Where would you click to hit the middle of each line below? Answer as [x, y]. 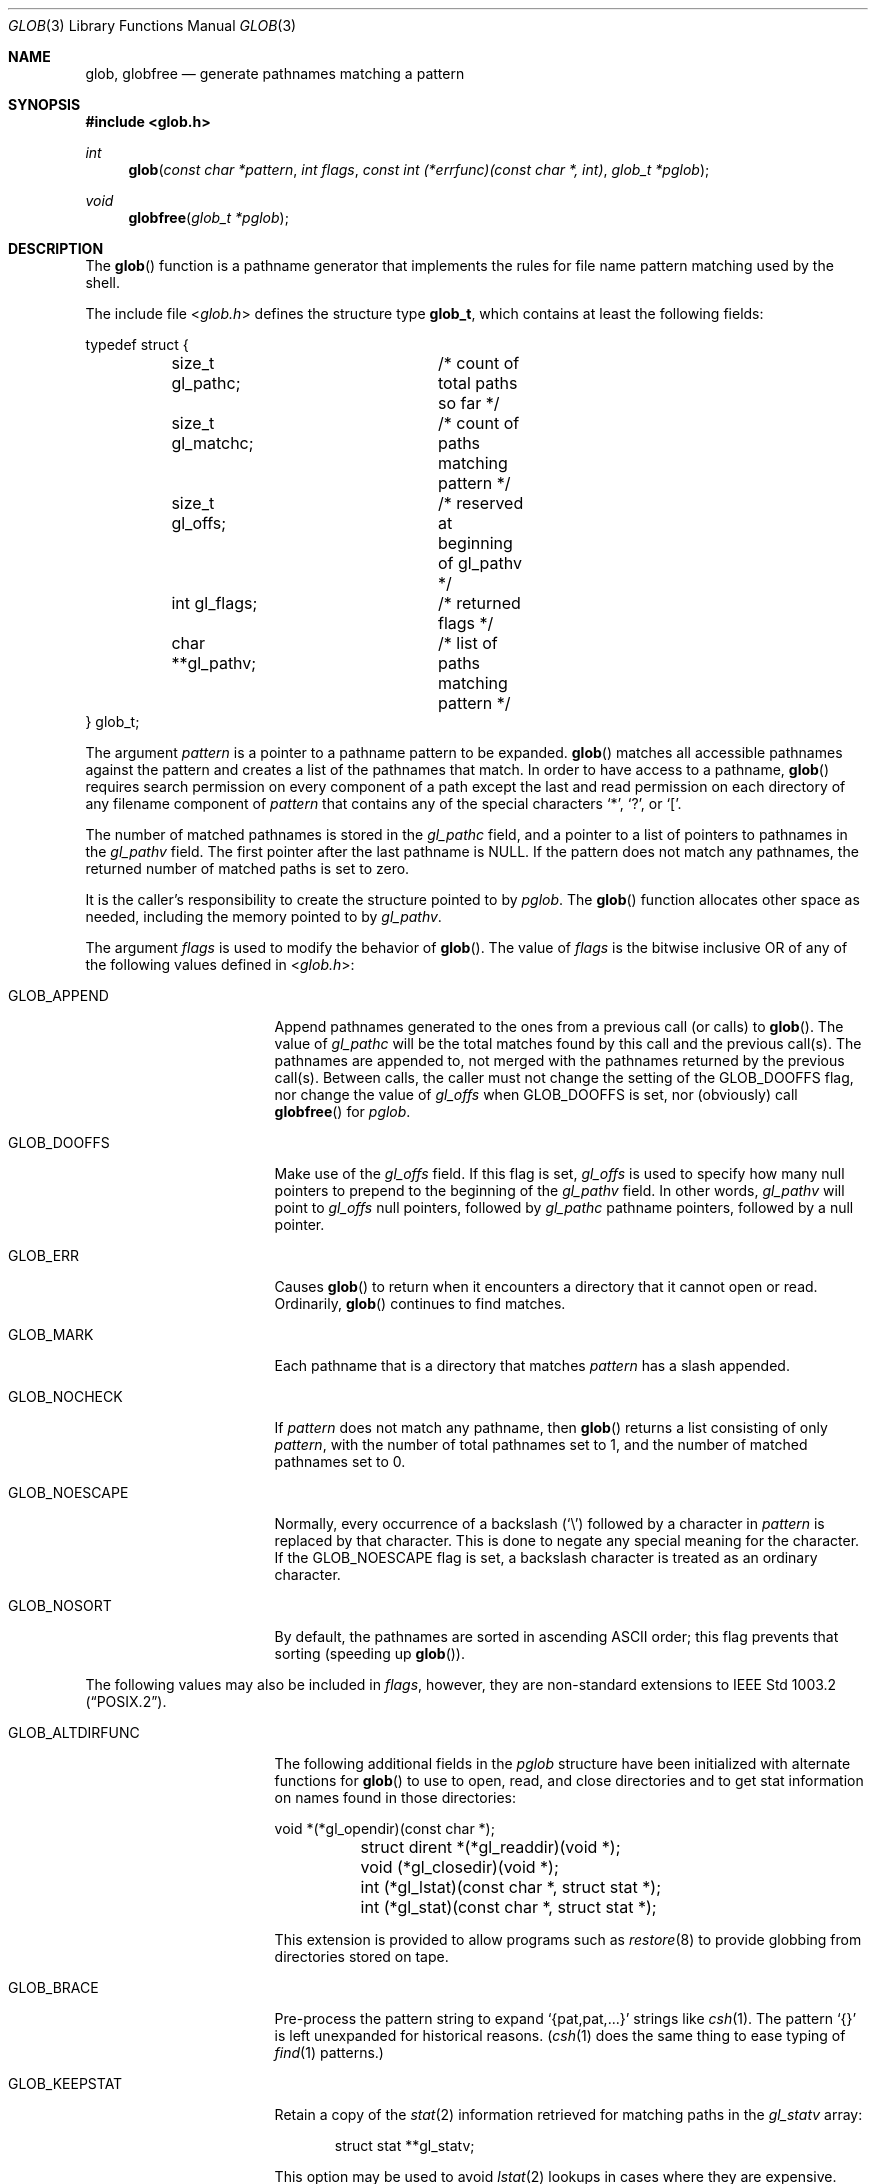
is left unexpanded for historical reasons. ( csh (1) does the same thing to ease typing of [560, 2035]
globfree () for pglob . [342, 1111]
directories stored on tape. [361, 1956]
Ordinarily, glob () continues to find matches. [420, 1303]
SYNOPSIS [44, 104]
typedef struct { [137, 344]
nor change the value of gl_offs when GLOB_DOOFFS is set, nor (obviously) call [536, 1094]
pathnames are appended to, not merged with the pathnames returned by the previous [559, 1060]
